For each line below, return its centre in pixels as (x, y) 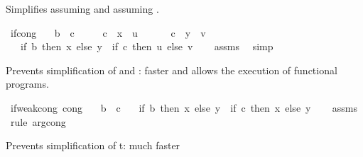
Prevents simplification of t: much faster (93, 145)
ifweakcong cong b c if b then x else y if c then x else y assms (184, 107)
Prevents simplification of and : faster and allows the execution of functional (172, 70)
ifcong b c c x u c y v (108, 32)
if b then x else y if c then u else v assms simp (147, 46)
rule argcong (38, 121)
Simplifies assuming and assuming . (82, 8)
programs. (27, 84)
